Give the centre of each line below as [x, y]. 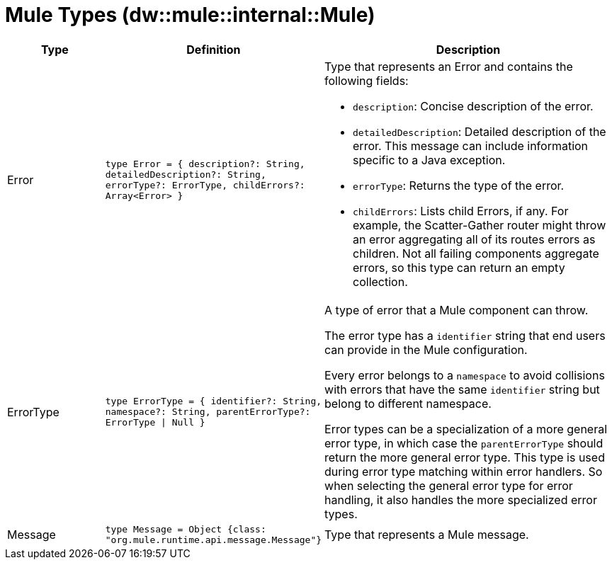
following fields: [367, 80]
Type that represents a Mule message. [427, 534]
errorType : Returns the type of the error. [459, 185]
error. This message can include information [471, 145]
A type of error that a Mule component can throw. [457, 310]
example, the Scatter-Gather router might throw [480, 225]
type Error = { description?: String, [205, 164]
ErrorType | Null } [155, 423]
